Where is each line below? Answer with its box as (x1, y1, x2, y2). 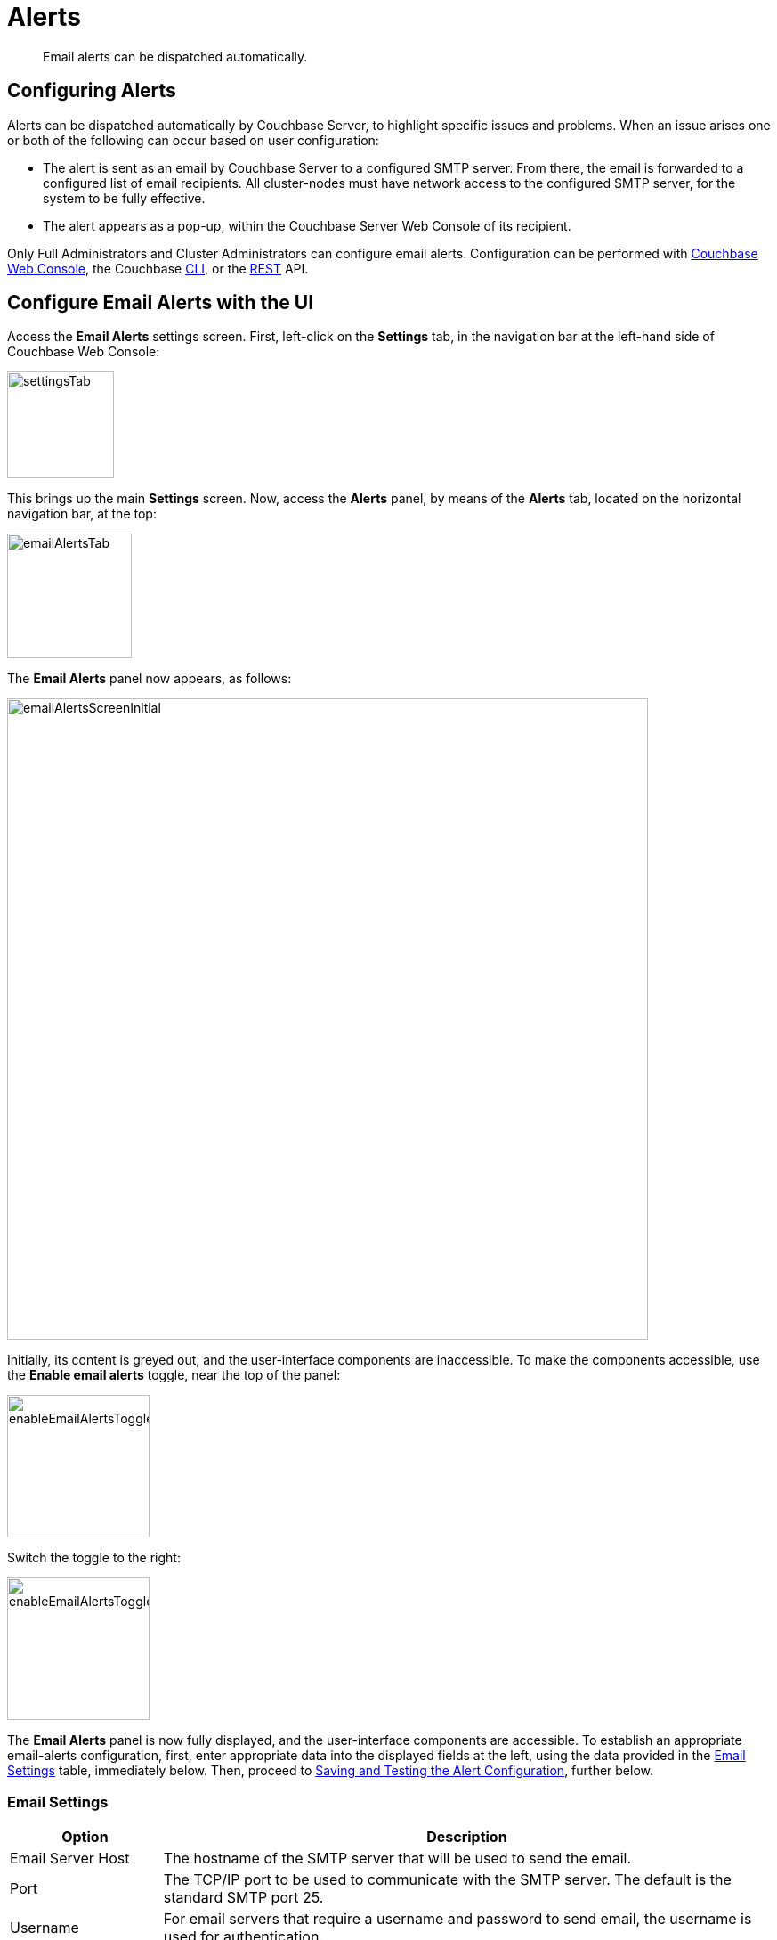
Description (426, 1828, 507, 1846)
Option (61, 1828, 109, 1846)
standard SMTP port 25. (163, 1888, 324, 1907)
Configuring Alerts (7, 79, 176, 102)
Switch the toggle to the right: (7, 1550, 181, 1566)
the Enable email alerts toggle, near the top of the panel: (7, 1367, 341, 1383)
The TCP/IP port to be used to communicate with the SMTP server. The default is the (163, 1871, 732, 1889)
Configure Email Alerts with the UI (7, 291, 314, 314)
